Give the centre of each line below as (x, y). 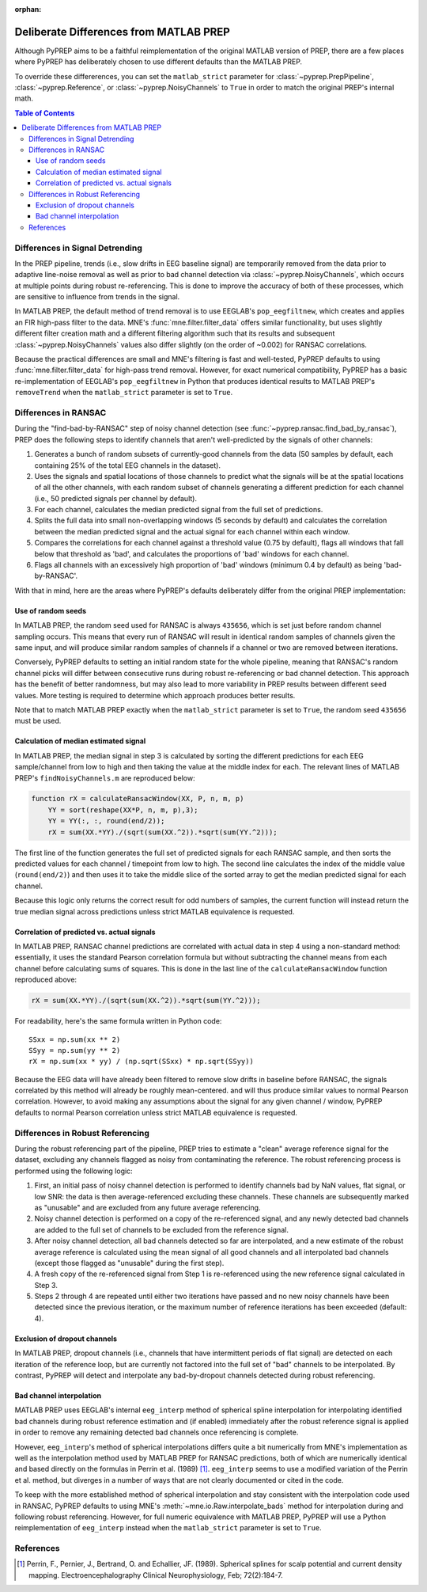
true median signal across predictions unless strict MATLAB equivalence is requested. (155, 911)
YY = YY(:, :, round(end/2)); (106, 821)
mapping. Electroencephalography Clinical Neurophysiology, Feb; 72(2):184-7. (156, 1575)
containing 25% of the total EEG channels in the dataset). (128, 465)
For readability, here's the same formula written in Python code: (118, 1021)
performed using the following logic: (74, 1171)
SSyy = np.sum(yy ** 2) (75, 1050)
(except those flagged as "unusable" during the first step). (129, 1263)
